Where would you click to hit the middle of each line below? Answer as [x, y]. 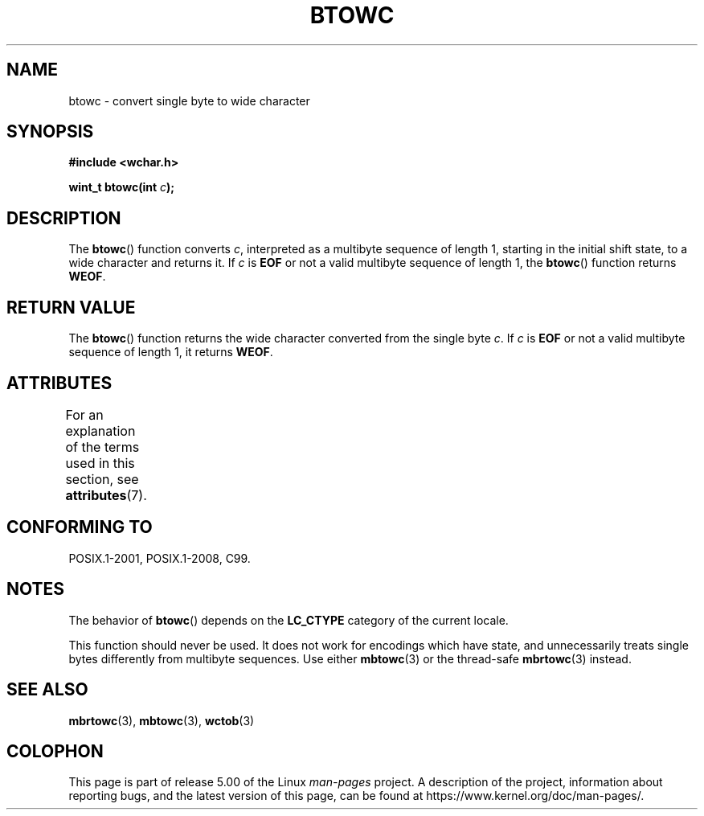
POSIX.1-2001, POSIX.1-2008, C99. [160, 558]
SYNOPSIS [50, 132]
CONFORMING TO [80, 527]
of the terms [102, 447]
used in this [100, 463]
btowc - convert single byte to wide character [189, 100]
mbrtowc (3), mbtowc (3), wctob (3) [162, 720]
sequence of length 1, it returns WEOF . [171, 352]
